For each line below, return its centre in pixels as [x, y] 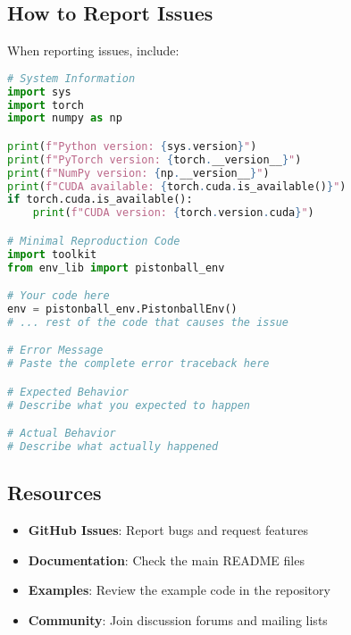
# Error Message [55, 351]
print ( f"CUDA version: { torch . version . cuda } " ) [173, 213]
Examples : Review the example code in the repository [179, 590]
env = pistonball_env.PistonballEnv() [122, 309]
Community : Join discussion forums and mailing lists [178, 619]
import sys [39, 92]
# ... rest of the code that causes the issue [148, 322]
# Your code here [58, 296]
